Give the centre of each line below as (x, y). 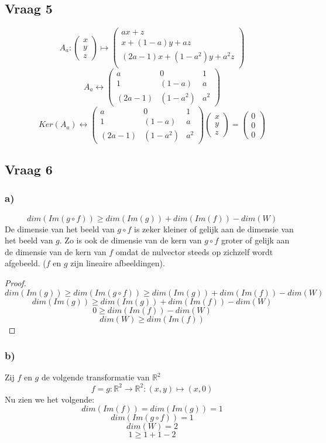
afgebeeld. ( (25, 263)
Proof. (16, 283)
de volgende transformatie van (95, 377)
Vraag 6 (29, 169)
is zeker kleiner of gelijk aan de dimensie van (214, 229)
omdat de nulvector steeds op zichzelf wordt (194, 251)
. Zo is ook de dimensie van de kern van (131, 240)
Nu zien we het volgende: (50, 399)
